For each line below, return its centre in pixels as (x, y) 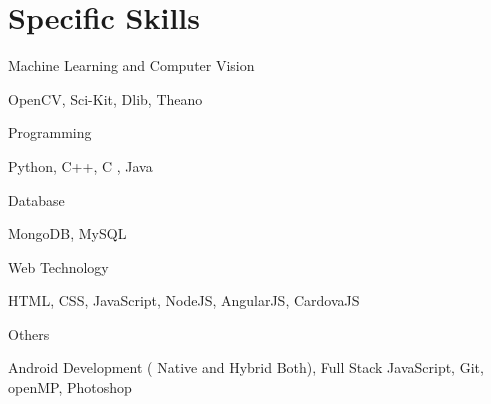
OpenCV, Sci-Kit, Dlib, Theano (105, 98)
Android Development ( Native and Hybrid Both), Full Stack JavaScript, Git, (246, 367)
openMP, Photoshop (70, 387)
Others (29, 333)
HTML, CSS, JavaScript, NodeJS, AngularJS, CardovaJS (184, 300)
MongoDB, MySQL (67, 233)
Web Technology (58, 266)
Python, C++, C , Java (80, 165)
